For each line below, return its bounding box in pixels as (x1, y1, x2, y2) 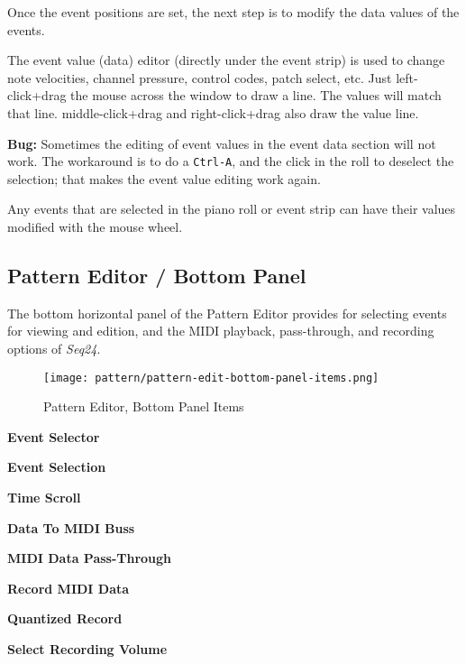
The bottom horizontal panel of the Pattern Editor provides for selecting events (7, 303, 447, 322)
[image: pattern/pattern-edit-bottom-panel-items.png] (43, 371, 379, 384)
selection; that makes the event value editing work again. (7, 169, 321, 188)
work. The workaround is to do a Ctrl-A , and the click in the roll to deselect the (7, 152, 454, 171)
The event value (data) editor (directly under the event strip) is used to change (7, 51, 445, 69)
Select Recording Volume (7, 639, 168, 658)
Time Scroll (7, 488, 81, 507)
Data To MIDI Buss (7, 518, 135, 537)
